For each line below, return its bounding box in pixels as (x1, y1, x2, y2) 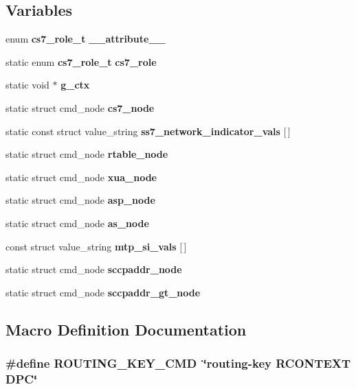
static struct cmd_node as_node (5, 215, 149, 230)
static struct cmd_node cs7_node (5, 100, 155, 115)
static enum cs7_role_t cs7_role (5, 54, 157, 69)
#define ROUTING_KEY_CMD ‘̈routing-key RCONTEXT (5, 355, 351, 372)
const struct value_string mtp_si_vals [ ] (5, 239, 187, 253)
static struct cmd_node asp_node (5, 193, 155, 207)
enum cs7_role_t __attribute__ (5, 32, 166, 46)
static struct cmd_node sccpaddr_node (5, 262, 182, 276)
